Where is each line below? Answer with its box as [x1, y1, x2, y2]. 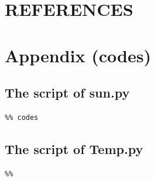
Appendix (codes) [5, 43, 151, 67]
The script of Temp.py [5, 139, 143, 157]
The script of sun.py [5, 83, 130, 102]
